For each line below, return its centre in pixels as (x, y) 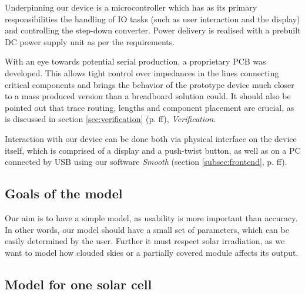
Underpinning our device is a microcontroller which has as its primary (131, 7)
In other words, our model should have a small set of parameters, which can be (147, 229)
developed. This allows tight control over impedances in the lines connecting (142, 72)
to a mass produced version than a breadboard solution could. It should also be (148, 96)
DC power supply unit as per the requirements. (90, 41)
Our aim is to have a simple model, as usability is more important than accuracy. (151, 217)
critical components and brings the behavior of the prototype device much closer (150, 84)
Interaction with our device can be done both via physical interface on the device (151, 138)
